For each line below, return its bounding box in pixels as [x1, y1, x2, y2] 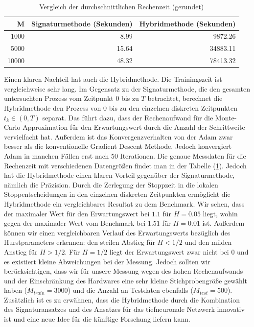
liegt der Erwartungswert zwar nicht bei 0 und [109, 246, 249, 257]
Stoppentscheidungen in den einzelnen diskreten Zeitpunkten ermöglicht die [4, 189, 231, 199]
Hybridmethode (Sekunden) [139, 18, 236, 28]
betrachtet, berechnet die [147, 93, 223, 103]
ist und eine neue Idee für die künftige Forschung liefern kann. [4, 314, 190, 324]
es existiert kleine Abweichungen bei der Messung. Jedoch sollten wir [4, 256, 210, 266]
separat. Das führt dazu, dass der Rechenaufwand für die [42, 112, 213, 122]
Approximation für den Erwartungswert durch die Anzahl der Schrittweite [23, 122, 245, 132]
